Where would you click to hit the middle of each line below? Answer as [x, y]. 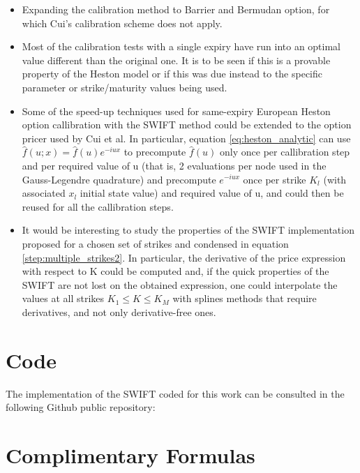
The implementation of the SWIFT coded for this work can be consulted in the [175, 393]
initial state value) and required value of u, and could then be [212, 193]
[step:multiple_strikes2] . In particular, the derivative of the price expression [184, 257]
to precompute [155, 152]
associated [44, 193]
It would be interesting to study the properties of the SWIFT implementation [188, 230]
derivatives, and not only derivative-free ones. [119, 311]
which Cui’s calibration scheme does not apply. [122, 23]
